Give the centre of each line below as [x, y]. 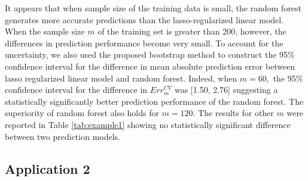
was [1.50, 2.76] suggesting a [226, 90]
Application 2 [48, 168]
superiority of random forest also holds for [82, 113]
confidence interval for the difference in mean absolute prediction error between [150, 66]
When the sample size [45, 31]
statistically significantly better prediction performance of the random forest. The [154, 101]
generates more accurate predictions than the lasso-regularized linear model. [144, 19]
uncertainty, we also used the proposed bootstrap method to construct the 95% [150, 54]
